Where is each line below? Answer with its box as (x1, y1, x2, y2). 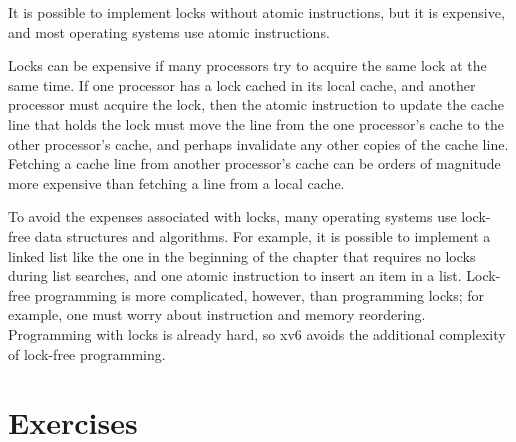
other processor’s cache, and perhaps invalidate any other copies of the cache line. (8, 133, 509, 154)
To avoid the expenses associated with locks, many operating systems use (8, 206, 457, 227)
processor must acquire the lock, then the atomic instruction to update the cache (8, 94, 504, 115)
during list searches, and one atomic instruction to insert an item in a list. (8, 265, 462, 286)
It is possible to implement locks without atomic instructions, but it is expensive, (8, 2, 505, 22)
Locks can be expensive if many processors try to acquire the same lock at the (8, 55, 487, 76)
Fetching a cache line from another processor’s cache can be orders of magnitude (8, 153, 501, 174)
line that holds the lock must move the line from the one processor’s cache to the (8, 113, 504, 134)
